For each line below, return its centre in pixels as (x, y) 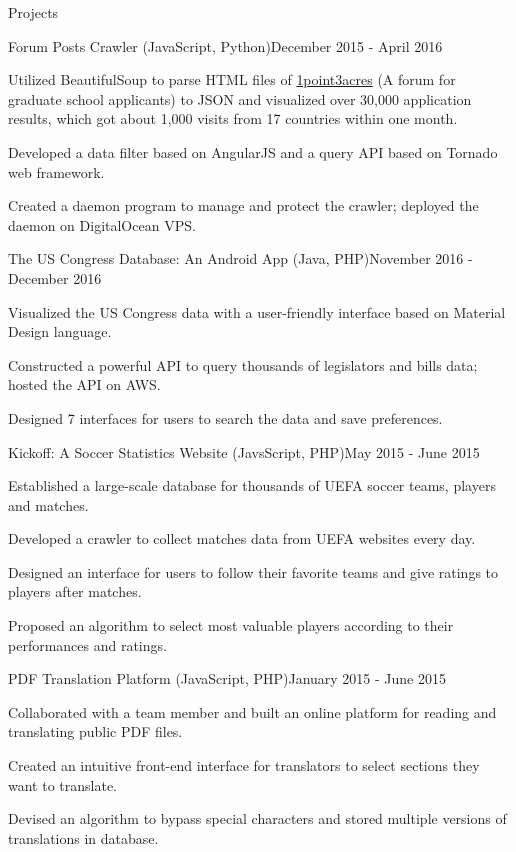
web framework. (56, 171)
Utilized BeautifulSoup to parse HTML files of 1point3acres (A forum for (232, 79)
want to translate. (63, 784)
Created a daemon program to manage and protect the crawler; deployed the (243, 205)
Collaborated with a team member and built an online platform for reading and (252, 711)
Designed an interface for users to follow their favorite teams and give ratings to (253, 571)
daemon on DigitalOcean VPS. (102, 224)
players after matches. (75, 591)
